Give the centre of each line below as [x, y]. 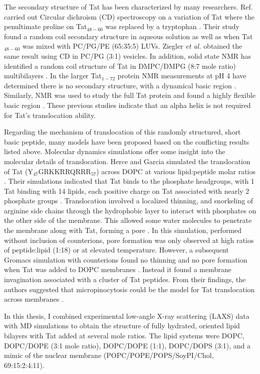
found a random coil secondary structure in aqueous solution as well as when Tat [128, 36]
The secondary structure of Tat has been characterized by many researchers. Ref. [128, 7]
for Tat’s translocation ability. [50, 115]
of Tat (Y [19, 171]
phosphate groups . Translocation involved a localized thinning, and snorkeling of [129, 201]
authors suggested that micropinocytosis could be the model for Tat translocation [129, 289]
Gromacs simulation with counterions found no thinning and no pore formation [126, 259]
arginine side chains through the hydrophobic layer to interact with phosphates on [130, 210]
